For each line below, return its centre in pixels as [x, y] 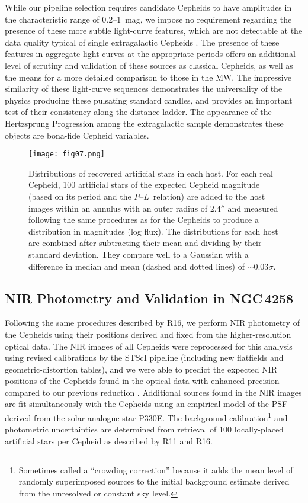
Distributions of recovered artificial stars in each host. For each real [151, 173]
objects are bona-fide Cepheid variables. [77, 135]
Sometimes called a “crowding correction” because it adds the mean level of [156, 470]
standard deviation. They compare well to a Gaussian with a [139, 254]
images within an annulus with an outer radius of [118, 208]
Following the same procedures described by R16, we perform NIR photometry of [153, 323]
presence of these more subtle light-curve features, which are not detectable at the [154, 31]
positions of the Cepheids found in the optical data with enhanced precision [142, 381]
